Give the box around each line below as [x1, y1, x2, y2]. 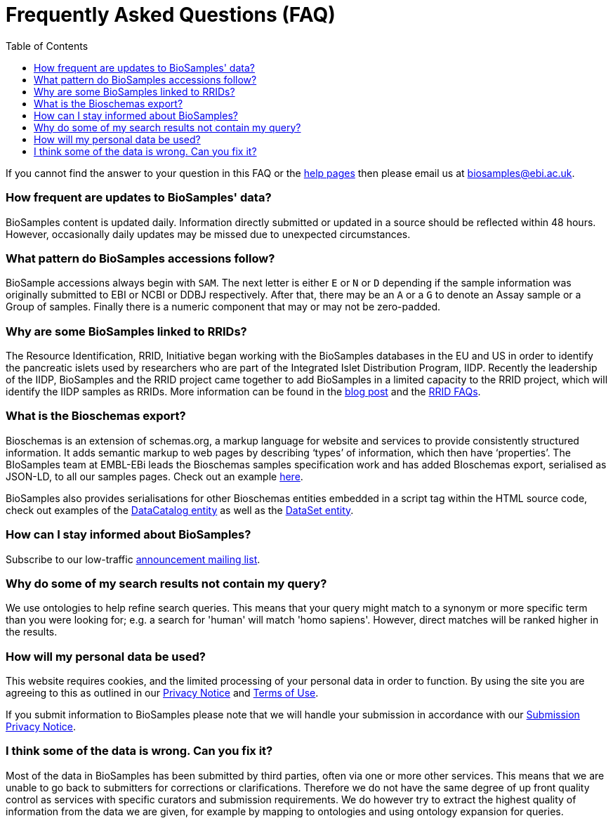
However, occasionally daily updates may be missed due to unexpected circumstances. [6, 228, 411, 240]
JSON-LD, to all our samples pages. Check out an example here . [6, 470, 303, 482]
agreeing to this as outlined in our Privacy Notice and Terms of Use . [6, 687, 319, 699]
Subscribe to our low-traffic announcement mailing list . [6, 553, 261, 565]
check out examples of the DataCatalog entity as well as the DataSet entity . [6, 503, 354, 516]
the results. [6, 626, 58, 638]
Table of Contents [6, 39, 88, 52]
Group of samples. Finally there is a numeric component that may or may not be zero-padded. [6, 301, 441, 313]
